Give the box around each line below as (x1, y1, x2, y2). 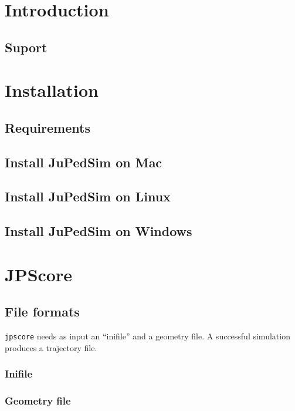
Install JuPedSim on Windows (5, 222, 192, 240)
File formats (5, 302, 80, 321)
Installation (5, 78, 99, 102)
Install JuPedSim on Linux (5, 187, 171, 206)
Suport (5, 38, 48, 56)
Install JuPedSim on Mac (5, 153, 162, 171)
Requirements (5, 118, 90, 136)
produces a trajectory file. (5, 341, 97, 353)
